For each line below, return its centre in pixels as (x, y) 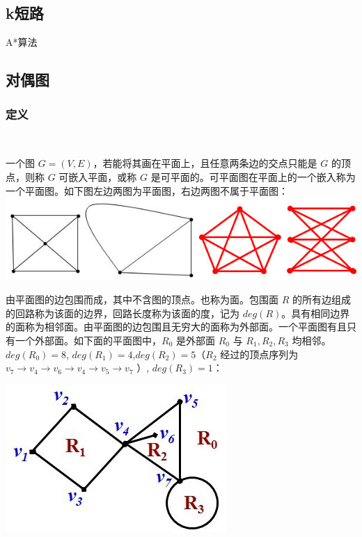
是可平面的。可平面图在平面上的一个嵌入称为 (253, 176)
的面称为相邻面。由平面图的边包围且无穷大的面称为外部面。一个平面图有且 (176, 327)
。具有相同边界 (316, 313)
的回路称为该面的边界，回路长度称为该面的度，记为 (123, 313)
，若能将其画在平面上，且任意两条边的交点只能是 (205, 163)
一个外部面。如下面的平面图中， (88, 340)
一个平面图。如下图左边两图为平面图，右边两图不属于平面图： (147, 190)
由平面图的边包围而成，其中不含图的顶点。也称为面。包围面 (142, 299)
